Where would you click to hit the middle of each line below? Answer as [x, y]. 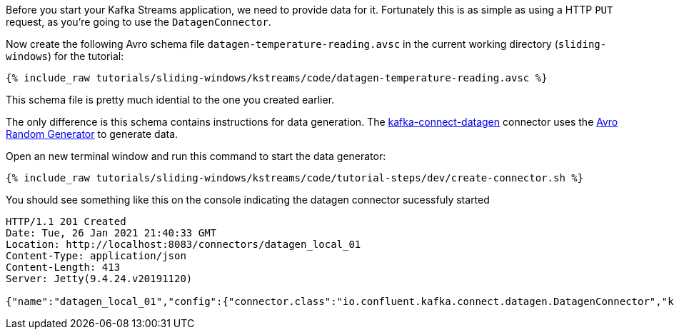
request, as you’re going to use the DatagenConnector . [139, 22]
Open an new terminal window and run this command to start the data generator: [196, 156]
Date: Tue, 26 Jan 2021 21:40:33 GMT [111, 233]
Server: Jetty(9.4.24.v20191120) [99, 279]
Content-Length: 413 [63, 267]
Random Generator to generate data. [92, 134]
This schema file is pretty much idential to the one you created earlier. [170, 100]
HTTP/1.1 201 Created [66, 221]
